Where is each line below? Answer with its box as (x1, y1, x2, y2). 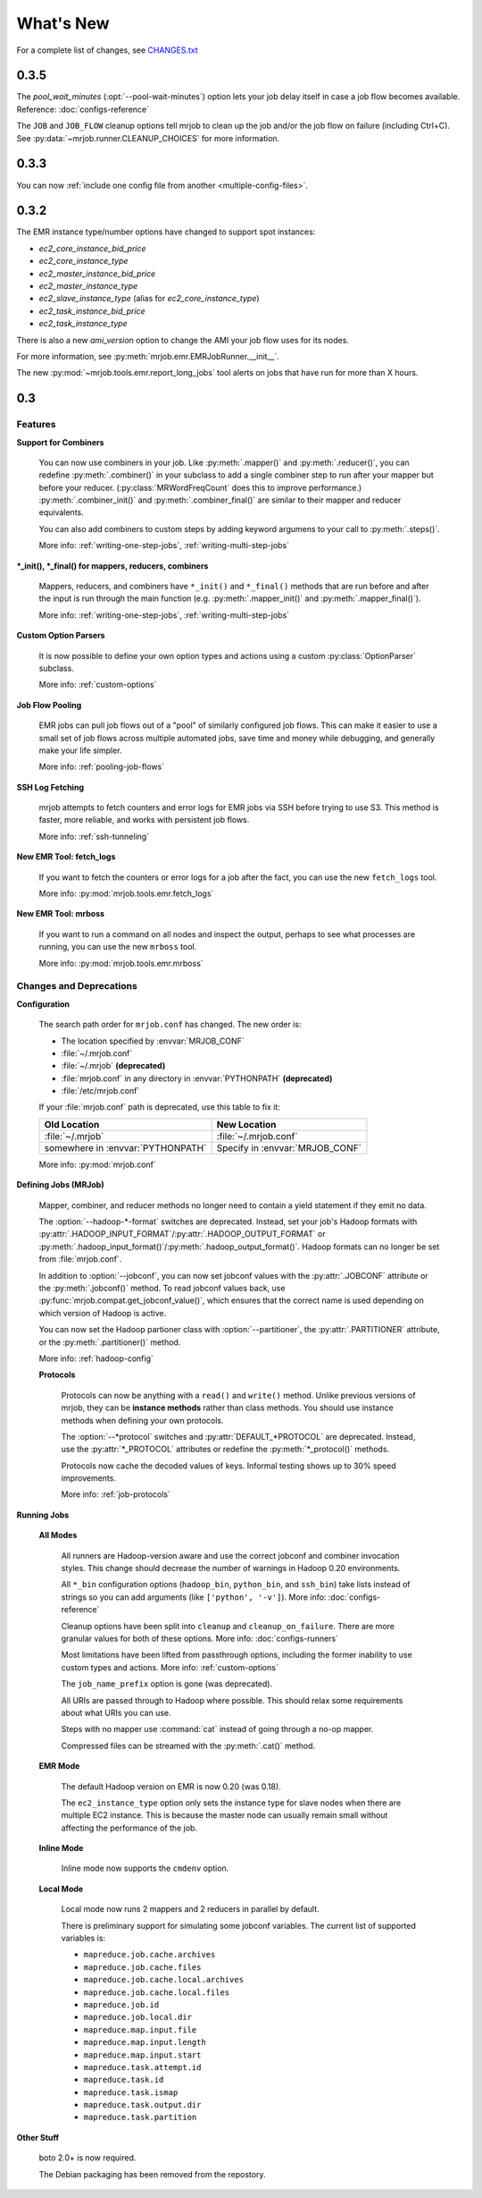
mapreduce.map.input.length (83, 2037, 207, 2048)
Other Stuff (16, 2132, 60, 2143)
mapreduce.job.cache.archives (83, 1949, 216, 1960)
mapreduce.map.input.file (83, 2025, 197, 2034)
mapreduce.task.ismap (83, 2087, 179, 2097)
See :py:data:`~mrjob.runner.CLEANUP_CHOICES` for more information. (16, 132, 280, 143)
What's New (16, 13, 111, 33)
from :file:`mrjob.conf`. (38, 1254, 122, 1264)
